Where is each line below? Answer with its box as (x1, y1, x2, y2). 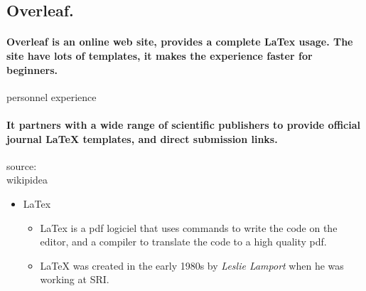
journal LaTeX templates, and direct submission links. (6, 131, 278, 146)
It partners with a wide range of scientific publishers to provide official (6, 117, 360, 132)
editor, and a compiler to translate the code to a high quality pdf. (40, 234, 327, 249)
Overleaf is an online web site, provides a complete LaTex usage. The (6, 34, 353, 49)
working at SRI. (40, 272, 109, 287)
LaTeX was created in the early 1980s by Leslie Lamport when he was (40, 258, 344, 273)
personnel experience (6, 89, 97, 104)
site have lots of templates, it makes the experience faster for (6, 48, 313, 63)
